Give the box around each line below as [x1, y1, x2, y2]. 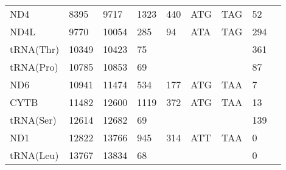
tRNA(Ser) [10, 113, 57, 127]
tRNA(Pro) [10, 60, 58, 74]
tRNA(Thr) [10, 42, 60, 56]
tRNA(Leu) [10, 148, 59, 162]
